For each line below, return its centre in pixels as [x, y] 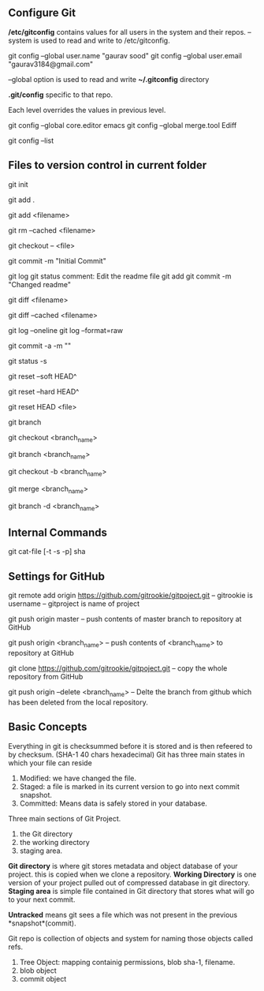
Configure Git [42, 13]
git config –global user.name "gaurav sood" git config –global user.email [125, 55]
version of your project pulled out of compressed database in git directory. [129, 882]
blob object [38, 970]
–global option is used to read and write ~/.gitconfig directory [109, 79]
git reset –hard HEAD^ [44, 391]
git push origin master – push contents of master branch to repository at [125, 619]
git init [19, 184]
